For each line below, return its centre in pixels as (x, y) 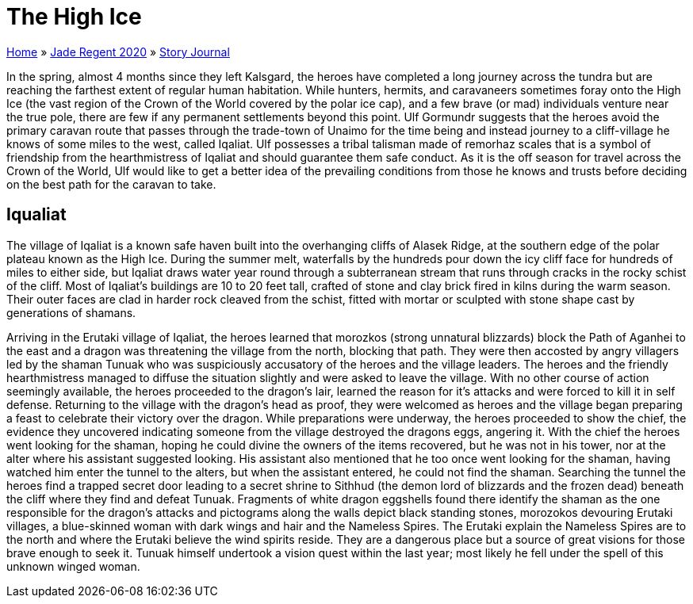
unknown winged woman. (73, 566)
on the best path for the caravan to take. (111, 184)
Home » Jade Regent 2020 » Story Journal (118, 52)
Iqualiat (36, 215)
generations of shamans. (71, 312)
